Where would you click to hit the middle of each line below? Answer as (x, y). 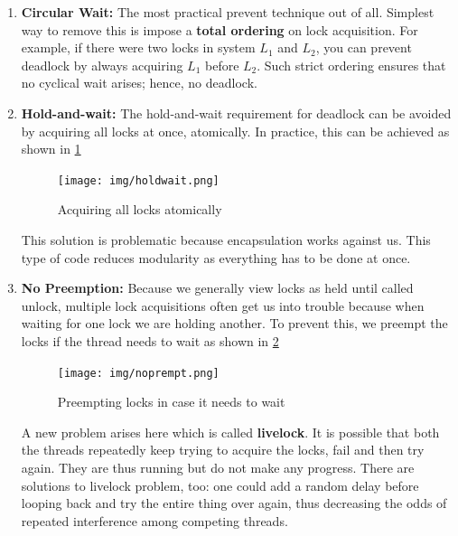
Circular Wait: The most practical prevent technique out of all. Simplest (228, 12)
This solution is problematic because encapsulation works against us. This (226, 240)
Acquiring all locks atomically (140, 209)
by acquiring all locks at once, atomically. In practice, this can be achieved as (235, 131)
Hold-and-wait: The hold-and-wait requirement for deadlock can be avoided (236, 113)
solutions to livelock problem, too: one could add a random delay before (220, 485)
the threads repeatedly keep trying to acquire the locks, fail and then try (223, 450)
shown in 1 (51, 149)
